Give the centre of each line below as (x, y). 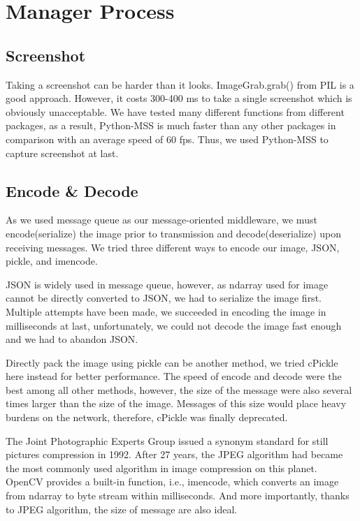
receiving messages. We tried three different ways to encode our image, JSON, (173, 247)
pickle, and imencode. (52, 261)
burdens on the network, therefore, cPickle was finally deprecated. (147, 417)
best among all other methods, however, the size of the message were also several (179, 389)
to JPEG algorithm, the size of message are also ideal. (122, 509)
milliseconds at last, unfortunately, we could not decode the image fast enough (174, 325)
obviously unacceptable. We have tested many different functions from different (175, 111)
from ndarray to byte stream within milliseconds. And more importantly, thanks (178, 496)
